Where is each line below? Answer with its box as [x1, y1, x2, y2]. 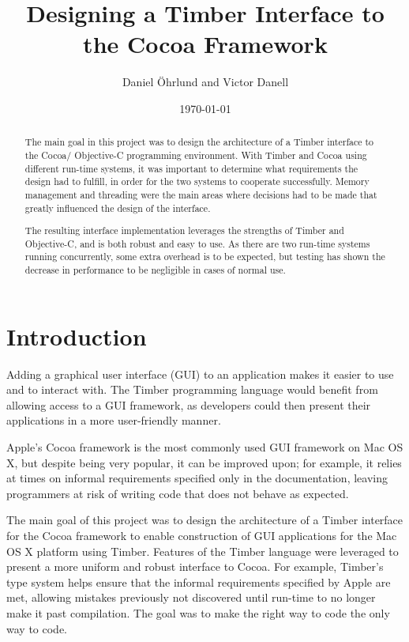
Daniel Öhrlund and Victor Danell [122, 74, 289, 90]
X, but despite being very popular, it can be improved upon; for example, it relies [6, 454, 402, 470]
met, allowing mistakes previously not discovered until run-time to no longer [6, 589, 376, 606]
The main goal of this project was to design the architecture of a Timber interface [6, 512, 403, 528]
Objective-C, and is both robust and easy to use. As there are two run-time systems [24, 236, 370, 250]
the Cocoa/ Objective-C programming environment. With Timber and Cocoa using [24, 148, 367, 161]
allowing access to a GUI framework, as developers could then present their [6, 396, 371, 413]
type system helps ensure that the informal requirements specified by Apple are [6, 573, 391, 590]
